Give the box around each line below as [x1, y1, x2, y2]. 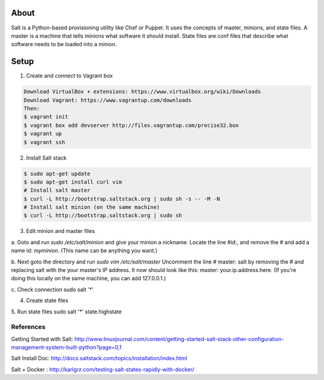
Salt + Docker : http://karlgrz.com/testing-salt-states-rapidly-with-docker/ [11, 366, 194, 373]
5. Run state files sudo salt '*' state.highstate [11, 308, 122, 315]
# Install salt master [23, 187, 91, 194]
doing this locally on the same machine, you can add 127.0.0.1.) [11, 275, 166, 282]
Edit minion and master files [26, 228, 95, 235]
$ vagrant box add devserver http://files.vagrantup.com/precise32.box [23, 122, 239, 128]
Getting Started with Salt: [11, 335, 73, 342]
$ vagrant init [23, 113, 68, 120]
